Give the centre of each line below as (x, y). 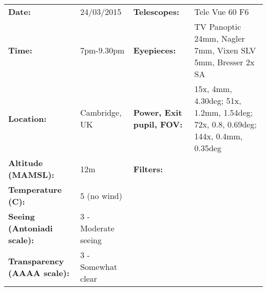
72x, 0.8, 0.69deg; (225, 124)
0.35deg (208, 148)
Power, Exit (158, 112)
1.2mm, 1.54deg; (224, 112)
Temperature (35, 189)
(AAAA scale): (39, 272)
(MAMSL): (31, 175)
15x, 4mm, (213, 89)
